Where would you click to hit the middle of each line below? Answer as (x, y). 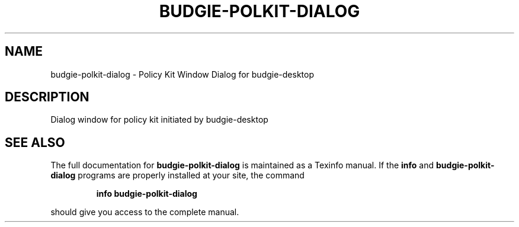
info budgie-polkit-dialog (147, 194)
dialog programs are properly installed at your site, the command (177, 175)
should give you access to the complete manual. (145, 212)
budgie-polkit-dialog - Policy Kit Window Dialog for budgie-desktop (182, 74)
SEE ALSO (35, 142)
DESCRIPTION (47, 97)
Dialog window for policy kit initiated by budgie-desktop (159, 120)
